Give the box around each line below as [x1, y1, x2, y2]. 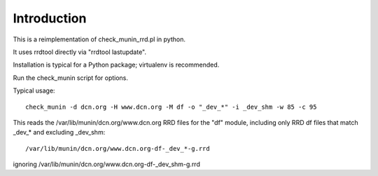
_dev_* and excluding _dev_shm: [13, 128, 106, 137]
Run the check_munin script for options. [13, 74, 129, 82]
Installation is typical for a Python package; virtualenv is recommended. [13, 60, 220, 69]
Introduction [13, 11, 87, 26]
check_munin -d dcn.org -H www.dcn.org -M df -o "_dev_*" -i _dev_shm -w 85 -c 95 [25, 102, 317, 111]
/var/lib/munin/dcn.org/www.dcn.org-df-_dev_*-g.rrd [25, 144, 210, 152]
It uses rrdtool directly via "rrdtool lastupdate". [13, 48, 147, 56]
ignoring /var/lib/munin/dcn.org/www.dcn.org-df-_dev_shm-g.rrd [13, 160, 201, 168]
